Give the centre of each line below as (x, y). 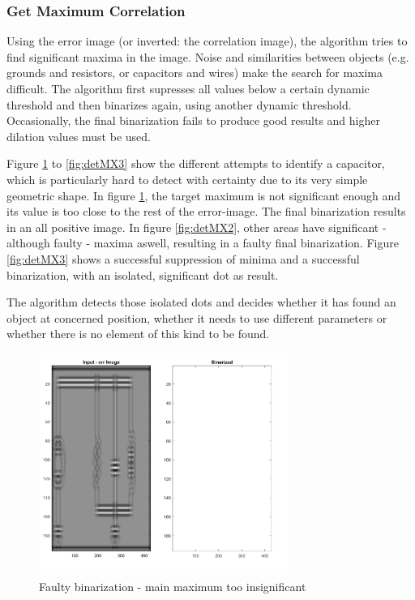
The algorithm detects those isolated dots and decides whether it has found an (201, 302)
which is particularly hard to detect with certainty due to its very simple (187, 179)
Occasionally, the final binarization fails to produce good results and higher (193, 120)
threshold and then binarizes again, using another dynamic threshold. (179, 104)
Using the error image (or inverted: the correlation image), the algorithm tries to (207, 41)
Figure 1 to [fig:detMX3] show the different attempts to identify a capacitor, (196, 163)
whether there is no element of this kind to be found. (138, 334)
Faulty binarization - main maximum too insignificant (173, 586)
